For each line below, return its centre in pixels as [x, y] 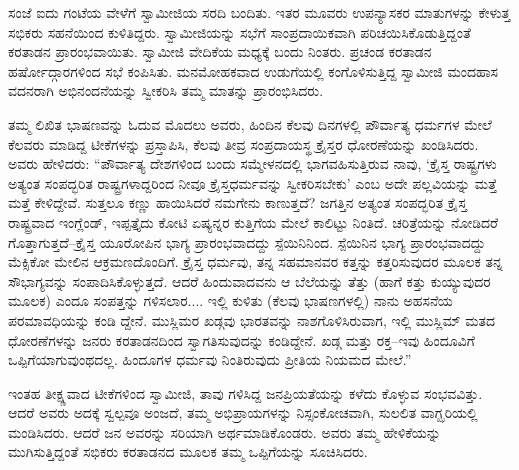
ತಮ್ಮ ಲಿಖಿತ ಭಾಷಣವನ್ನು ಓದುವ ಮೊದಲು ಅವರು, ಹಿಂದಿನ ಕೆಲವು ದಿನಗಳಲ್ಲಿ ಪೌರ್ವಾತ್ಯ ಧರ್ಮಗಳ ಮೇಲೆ [250, 123]
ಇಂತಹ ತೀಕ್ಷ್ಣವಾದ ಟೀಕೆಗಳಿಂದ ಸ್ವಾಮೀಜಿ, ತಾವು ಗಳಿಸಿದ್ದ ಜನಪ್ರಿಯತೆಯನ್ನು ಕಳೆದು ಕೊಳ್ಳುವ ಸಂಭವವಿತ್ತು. [245, 392]
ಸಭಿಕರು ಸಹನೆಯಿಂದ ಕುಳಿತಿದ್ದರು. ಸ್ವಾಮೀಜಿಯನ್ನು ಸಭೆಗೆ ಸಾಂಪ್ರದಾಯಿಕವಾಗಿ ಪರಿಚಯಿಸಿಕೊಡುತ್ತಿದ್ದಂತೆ [239, 31]
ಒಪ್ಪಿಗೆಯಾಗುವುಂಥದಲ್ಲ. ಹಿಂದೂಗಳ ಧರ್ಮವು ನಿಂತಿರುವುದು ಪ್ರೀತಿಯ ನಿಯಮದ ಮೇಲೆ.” [210, 359]
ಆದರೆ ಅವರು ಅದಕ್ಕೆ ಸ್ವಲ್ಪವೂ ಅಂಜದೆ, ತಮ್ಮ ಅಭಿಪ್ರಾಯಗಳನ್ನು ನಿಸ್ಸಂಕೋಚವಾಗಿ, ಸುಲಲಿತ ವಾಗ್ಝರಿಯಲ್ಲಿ [243, 412]
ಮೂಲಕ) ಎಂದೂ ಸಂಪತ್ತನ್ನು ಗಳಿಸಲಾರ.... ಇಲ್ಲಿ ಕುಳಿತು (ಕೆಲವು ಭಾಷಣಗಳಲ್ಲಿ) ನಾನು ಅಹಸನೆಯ [230, 300]
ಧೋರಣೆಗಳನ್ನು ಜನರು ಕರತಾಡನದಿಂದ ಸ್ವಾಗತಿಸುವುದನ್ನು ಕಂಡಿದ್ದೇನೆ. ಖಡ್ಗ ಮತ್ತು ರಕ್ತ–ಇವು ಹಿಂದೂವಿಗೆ [241, 339]
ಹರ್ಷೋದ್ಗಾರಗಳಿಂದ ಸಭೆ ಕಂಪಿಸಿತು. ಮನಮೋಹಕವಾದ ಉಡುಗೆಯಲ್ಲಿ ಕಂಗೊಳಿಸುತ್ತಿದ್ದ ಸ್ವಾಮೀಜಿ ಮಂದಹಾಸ [253, 70]
